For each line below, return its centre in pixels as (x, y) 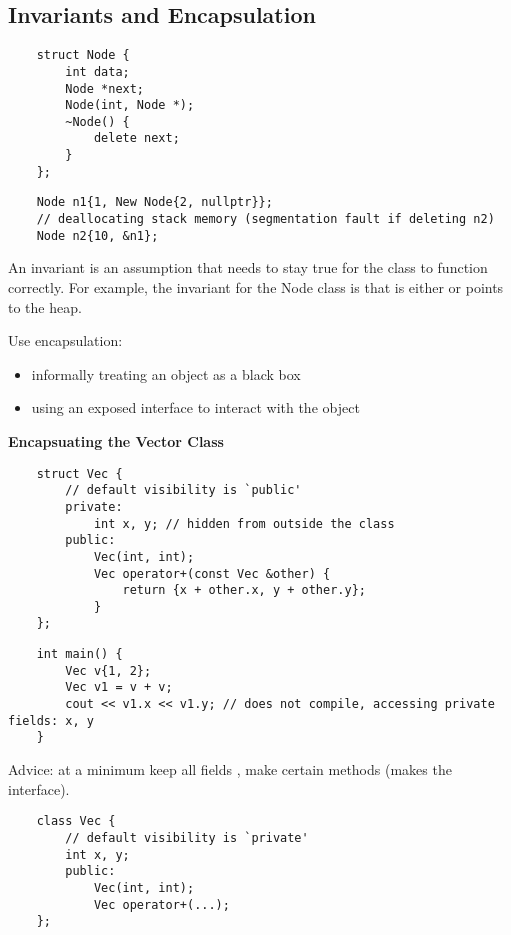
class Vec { (76, 821)
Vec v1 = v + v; (119, 687)
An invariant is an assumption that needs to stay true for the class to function (248, 267)
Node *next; (105, 88)
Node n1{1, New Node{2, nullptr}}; (154, 202)
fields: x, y (51, 720)
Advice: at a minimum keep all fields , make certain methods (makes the (230, 769)
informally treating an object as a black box (166, 373)
